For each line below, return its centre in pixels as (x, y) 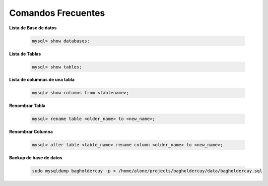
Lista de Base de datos (33, 28)
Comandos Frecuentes (57, 13)
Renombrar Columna (31, 132)
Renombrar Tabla (27, 106)
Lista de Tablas (25, 54)
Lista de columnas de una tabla (42, 80)
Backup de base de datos (36, 158)
